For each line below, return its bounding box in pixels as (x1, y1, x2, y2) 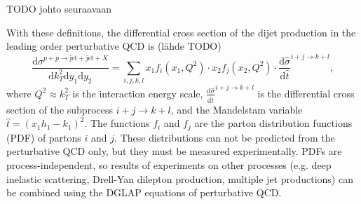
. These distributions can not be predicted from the (114, 130, 335, 144)
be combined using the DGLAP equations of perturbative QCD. (6, 185, 282, 200)
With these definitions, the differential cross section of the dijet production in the (6, 25, 356, 39)
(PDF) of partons (6, 130, 81, 144)
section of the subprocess (6, 102, 113, 116)
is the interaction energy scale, (72, 86, 203, 100)
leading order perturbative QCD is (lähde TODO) (6, 39, 222, 53)
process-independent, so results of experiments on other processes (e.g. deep (6, 157, 332, 172)
